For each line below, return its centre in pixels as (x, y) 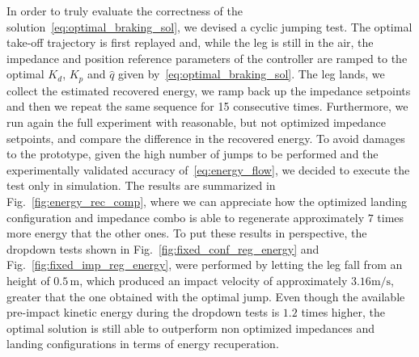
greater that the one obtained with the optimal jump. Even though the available (206, 296)
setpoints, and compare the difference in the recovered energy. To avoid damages (206, 138)
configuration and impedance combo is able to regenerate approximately (186, 217)
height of (28, 280)
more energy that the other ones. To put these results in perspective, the (187, 233)
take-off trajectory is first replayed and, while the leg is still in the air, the (190, 42)
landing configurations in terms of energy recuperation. (143, 344)
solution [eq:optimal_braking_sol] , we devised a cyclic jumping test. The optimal (209, 26)
